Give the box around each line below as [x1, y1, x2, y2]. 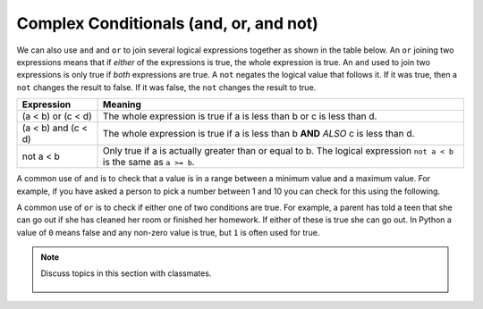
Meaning [103, 98, 142, 111]
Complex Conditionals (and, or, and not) [16, 13, 319, 33]
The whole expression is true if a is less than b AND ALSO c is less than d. [103, 128, 415, 140]
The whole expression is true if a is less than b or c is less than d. [103, 110, 377, 122]
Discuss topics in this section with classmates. [40, 268, 212, 279]
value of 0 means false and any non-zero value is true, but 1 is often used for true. [16, 227, 320, 238]
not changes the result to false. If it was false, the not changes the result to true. [16, 81, 317, 93]
